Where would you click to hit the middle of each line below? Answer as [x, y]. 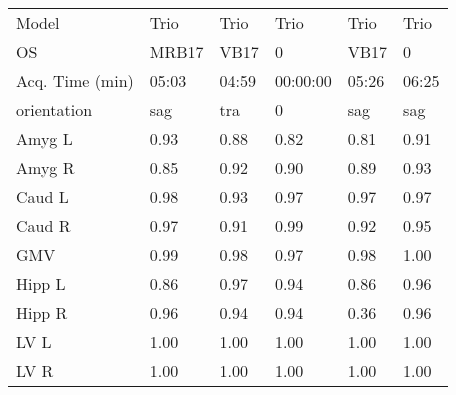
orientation [54, 109]
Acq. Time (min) [75, 80]
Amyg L [44, 138]
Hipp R [42, 312]
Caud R [43, 225]
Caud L [42, 196]
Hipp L [41, 283]
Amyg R [45, 167]
